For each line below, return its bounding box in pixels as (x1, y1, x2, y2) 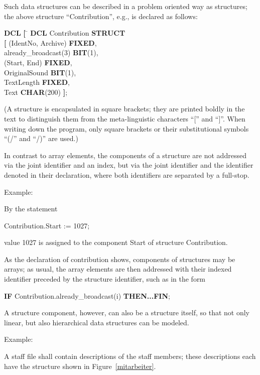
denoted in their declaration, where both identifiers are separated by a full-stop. (4, 169, 249, 180)
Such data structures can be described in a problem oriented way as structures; (4, 1, 247, 11)
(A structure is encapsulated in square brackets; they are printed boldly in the (4, 103, 245, 114)
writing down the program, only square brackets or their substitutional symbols (4, 123, 249, 134)
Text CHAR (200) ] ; (4, 86, 68, 97)
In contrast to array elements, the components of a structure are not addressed (4, 150, 246, 160)
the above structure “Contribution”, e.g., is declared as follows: (4, 11, 198, 21)
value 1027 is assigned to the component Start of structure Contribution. (4, 237, 228, 247)
